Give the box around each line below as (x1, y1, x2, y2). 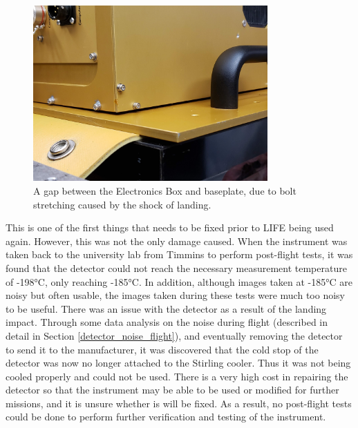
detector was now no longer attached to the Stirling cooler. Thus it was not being (6, 356, 351, 370)
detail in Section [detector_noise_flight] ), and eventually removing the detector (6, 328, 343, 342)
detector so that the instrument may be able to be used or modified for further (6, 382, 339, 397)
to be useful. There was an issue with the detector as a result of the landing (6, 301, 327, 315)
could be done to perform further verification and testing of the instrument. (6, 409, 326, 424)
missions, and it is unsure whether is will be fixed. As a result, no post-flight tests (6, 396, 352, 410)
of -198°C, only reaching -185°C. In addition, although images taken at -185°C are (6, 274, 353, 289)
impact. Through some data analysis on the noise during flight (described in (6, 315, 328, 329)
